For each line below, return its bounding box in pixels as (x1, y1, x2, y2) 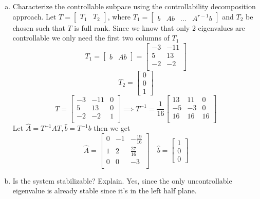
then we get (94, 123, 131, 133)
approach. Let (12, 11, 57, 22)
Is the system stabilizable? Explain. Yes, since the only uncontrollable (12, 175, 232, 186)
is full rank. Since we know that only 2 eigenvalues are (74, 22, 245, 33)
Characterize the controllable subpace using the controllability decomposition (12, 1, 256, 11)
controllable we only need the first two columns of (12, 32, 170, 43)
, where (107, 11, 131, 22)
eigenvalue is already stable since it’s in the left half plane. (12, 185, 197, 196)
